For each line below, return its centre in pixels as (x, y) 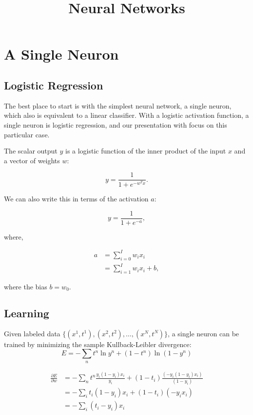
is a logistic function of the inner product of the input (146, 151)
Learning (27, 313)
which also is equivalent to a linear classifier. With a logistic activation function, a (126, 115)
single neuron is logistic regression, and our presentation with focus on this (116, 124)
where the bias (26, 286)
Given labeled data (32, 333)
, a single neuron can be (204, 333)
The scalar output (31, 151)
